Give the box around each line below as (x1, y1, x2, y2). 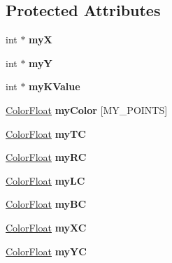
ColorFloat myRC (6, 150, 87, 164)
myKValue (29, 79, 80, 94)
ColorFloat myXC (6, 220, 87, 234)
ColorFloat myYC (6, 243, 87, 258)
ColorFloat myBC (6, 197, 87, 211)
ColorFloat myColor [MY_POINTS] (6, 102, 168, 117)
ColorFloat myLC (6, 173, 85, 187)
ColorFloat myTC (6, 126, 86, 141)
